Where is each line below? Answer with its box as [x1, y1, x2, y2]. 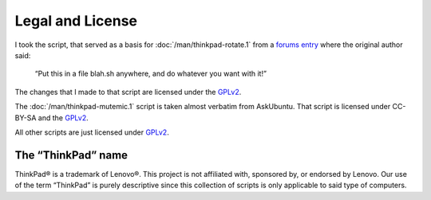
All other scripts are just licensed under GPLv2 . [14, 127, 169, 137]
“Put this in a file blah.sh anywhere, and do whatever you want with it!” [34, 69, 267, 79]
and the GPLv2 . [38, 112, 89, 123]
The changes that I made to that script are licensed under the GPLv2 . [14, 87, 242, 96]
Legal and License [14, 12, 138, 29]
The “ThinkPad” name [14, 148, 128, 162]
